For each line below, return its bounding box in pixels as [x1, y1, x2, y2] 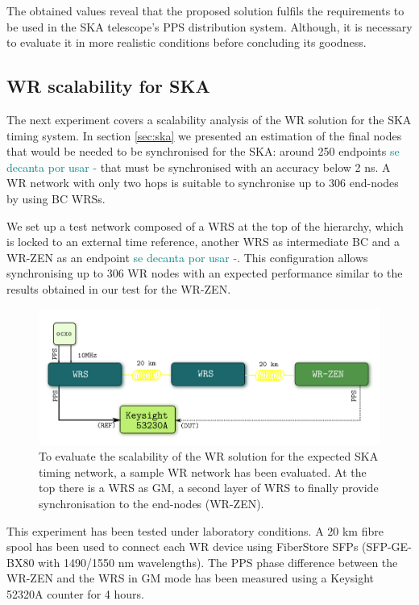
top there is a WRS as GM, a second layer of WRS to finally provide [39, 479, 379, 496]
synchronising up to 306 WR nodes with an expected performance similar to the [6, 265, 403, 282]
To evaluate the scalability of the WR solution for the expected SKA [39, 448, 379, 465]
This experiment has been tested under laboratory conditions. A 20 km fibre [6, 522, 384, 539]
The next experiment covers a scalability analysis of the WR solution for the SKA [6, 111, 412, 127]
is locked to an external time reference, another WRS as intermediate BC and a [6, 233, 400, 250]
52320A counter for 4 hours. [6, 585, 144, 602]
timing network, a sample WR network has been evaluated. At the [39, 463, 367, 480]
